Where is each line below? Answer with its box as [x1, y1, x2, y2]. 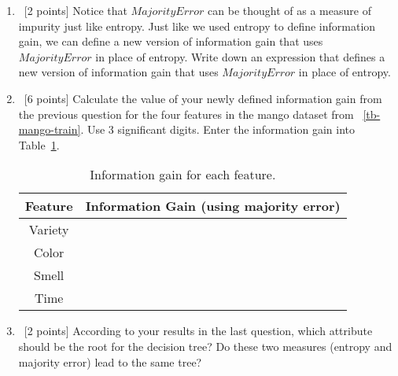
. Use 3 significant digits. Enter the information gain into [80, 121, 356, 138]
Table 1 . [18, 136, 60, 153]
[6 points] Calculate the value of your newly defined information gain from [24, 90, 382, 106]
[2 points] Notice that [24, 2, 127, 18]
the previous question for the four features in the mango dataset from [18, 105, 354, 122]
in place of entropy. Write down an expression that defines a [95, 48, 385, 65]
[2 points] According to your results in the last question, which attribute [24, 323, 373, 339]
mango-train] [18, 121, 81, 138]
